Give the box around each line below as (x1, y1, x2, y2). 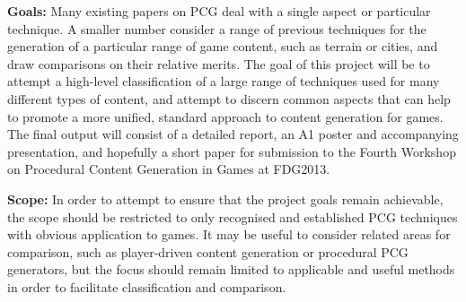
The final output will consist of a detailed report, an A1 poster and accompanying (7, 125, 459, 143)
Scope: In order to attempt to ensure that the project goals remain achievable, (7, 189, 444, 208)
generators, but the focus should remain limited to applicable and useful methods (7, 260, 455, 279)
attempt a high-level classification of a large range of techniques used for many (7, 72, 440, 91)
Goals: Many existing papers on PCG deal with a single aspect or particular (7, 2, 431, 20)
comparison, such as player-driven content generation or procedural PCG (7, 242, 409, 261)
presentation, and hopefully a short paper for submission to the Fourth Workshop (7, 142, 456, 160)
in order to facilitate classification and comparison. (7, 277, 286, 296)
